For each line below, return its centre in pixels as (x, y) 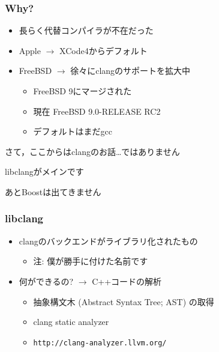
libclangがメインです (44, 171)
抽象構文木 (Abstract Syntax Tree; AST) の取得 (124, 301)
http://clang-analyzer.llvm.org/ (100, 343)
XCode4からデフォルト (103, 50)
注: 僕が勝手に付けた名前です (91, 261)
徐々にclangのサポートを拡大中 (130, 71)
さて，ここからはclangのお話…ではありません (92, 151)
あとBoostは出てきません (53, 191)
